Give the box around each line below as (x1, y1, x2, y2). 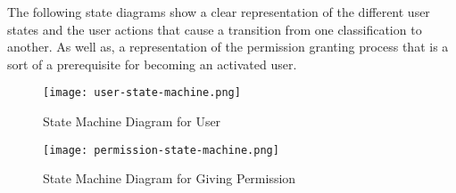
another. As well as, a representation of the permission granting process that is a (7, 37, 449, 56)
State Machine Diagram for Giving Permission (43, 169, 296, 188)
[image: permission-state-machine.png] (43, 143, 279, 157)
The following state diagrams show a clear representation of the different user (7, 3, 430, 20)
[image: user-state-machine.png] (43, 86, 241, 100)
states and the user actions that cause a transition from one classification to (7, 20, 422, 38)
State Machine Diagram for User (43, 112, 221, 131)
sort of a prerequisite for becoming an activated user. (7, 54, 297, 73)
